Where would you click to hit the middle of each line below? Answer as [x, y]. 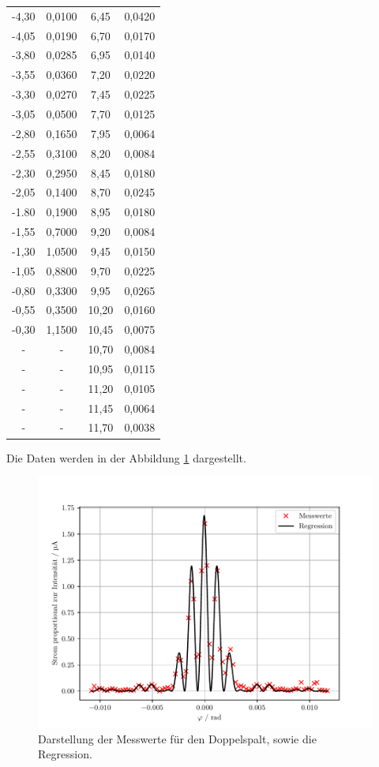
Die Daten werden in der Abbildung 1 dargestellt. [126, 457]
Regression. [65, 754]
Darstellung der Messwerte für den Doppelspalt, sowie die [177, 738]
